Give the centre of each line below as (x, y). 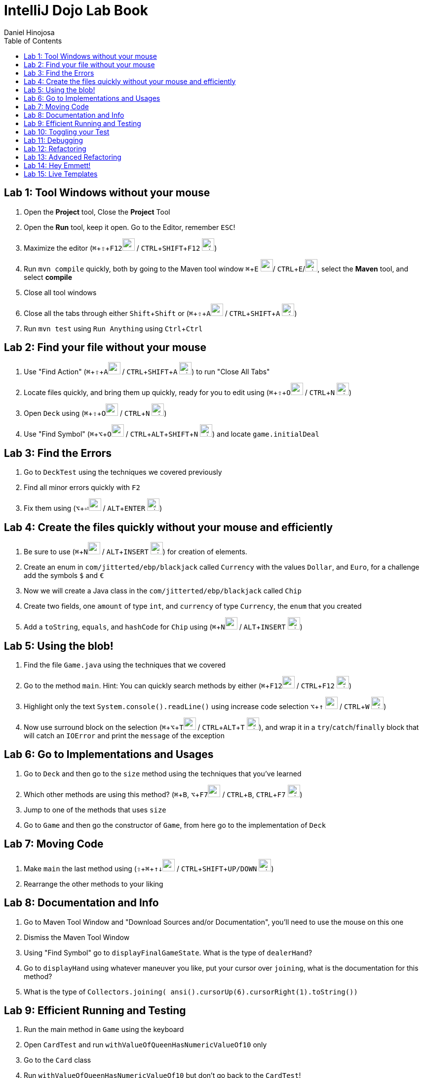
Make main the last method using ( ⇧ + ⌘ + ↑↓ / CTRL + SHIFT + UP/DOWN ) (149, 868)
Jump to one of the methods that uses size (95, 809)
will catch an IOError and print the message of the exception (124, 735)
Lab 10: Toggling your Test (67, 132)
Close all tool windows (60, 292)
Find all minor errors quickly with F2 (82, 488)
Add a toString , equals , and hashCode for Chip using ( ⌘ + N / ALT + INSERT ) (163, 627)
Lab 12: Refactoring (55, 148)
